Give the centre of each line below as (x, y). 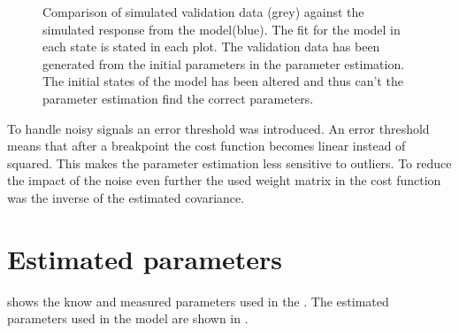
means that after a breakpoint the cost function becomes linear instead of (207, 146)
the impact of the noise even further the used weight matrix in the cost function (224, 180)
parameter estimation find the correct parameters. (178, 98)
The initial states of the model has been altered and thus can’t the (223, 81)
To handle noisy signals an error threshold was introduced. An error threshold (218, 128)
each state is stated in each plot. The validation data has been (211, 46)
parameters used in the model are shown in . (128, 318)
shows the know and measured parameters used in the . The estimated (198, 301)
